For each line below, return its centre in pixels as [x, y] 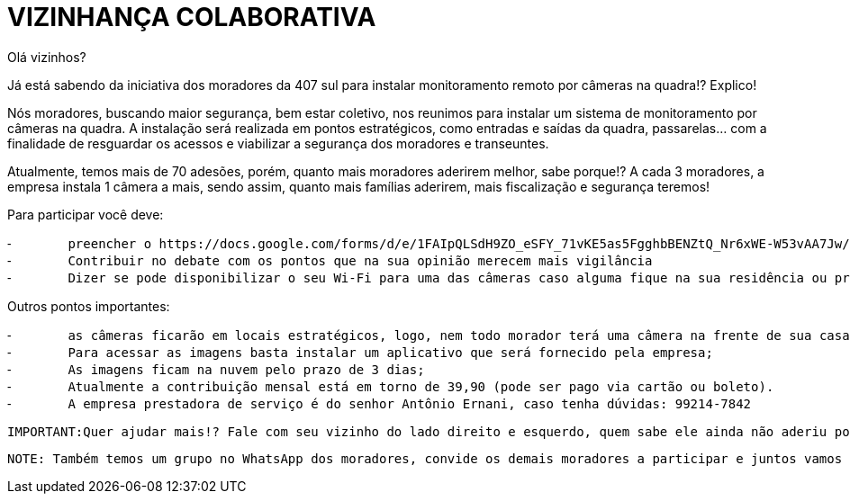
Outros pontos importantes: [89, 306]
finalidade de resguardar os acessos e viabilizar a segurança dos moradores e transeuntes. [278, 143]
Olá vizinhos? [47, 57]
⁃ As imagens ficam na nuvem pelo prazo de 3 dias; [216, 369]
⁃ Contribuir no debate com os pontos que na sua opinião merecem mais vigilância [330, 260]
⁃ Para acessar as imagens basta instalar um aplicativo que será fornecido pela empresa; [360, 352]
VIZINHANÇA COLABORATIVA [192, 17]
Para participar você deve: [86, 214]
